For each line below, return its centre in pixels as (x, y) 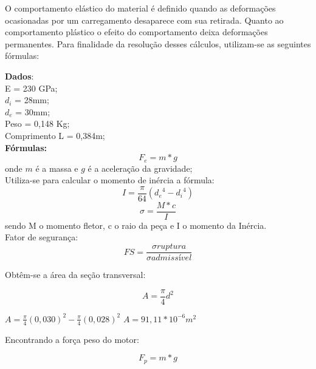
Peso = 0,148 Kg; (37, 124)
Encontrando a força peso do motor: (72, 339)
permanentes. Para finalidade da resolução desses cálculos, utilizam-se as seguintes (158, 43)
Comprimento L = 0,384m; (55, 135)
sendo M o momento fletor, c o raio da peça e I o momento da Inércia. (136, 225)
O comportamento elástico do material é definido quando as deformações (140, 8)
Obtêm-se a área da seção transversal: (75, 275)
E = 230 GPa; (31, 88)
